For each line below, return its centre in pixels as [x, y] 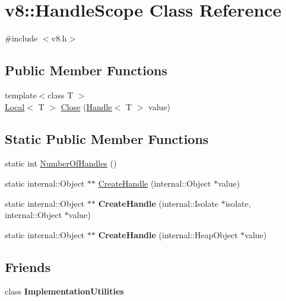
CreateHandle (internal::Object [155, 183]
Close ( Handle [86, 106]
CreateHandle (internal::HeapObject [168, 234]
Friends [28, 266]
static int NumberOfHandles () [61, 163]
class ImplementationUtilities [64, 291]
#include [21, 38]
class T [61, 95]
